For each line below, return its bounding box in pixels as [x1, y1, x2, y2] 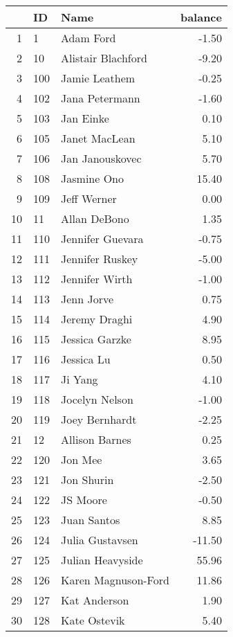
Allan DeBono [61, 210, 129, 226]
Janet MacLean [61, 130, 136, 146]
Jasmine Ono [61, 170, 124, 186]
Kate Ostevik [61, 612, 125, 628]
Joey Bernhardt [61, 411, 137, 427]
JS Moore [61, 492, 107, 508]
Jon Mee [61, 451, 102, 467]
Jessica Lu [61, 351, 111, 367]
